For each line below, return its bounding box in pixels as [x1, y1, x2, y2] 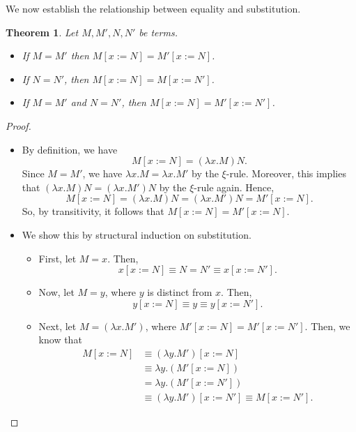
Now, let [38, 285, 75, 299]
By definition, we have [22, 142, 118, 156]
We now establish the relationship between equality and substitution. [6, 1, 301, 15]
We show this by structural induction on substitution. [22, 227, 251, 241]
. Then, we [304, 318, 350, 333]
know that [38, 332, 82, 347]
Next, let [38, 318, 77, 333]
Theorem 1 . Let [6, 24, 79, 39]
